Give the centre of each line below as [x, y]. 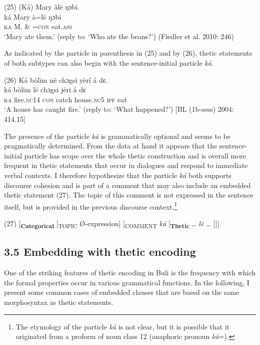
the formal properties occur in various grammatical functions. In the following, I [127, 282]
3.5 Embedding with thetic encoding [100, 251]
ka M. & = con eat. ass [38, 26]
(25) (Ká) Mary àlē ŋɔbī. [42, 7]
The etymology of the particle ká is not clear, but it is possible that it [123, 326]
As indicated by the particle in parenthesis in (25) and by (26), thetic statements [128, 53]
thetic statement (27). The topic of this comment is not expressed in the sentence [129, 195]
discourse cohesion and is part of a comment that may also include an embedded [127, 185]
